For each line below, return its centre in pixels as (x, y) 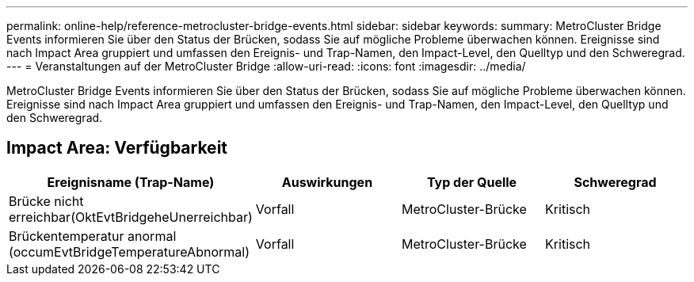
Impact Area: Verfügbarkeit (117, 148)
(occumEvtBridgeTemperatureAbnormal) (129, 252)
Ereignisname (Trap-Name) (131, 182)
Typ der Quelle (472, 182)
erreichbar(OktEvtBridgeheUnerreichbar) (131, 217)
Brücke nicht (46, 201)
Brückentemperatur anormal (93, 236)
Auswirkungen (327, 182)
